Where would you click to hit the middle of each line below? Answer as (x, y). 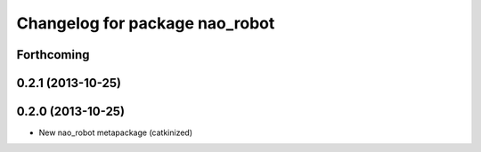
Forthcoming (53, 55)
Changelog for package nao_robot (146, 23)
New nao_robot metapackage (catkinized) (116, 132)
